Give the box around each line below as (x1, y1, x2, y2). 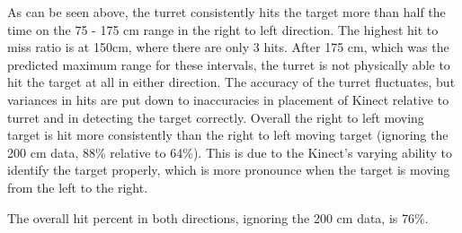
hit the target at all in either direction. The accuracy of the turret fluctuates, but (7, 73, 456, 91)
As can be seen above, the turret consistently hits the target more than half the (7, 3, 446, 21)
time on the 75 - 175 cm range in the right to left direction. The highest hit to (7, 20, 439, 39)
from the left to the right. (7, 177, 148, 196)
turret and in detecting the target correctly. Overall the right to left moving (7, 108, 424, 126)
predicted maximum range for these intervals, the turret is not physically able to (7, 55, 450, 73)
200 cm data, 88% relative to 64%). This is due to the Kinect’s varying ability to (7, 142, 452, 161)
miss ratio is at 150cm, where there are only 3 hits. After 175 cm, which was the (7, 38, 449, 56)
